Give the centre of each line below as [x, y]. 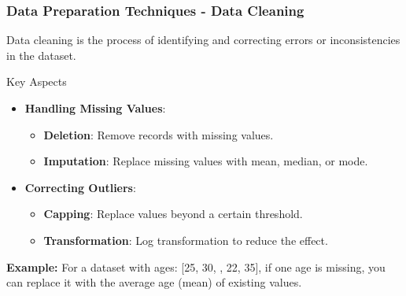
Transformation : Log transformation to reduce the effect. [186, 240]
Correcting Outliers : [80, 187]
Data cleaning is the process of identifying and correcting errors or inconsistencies [203, 40]
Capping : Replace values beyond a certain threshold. [173, 214]
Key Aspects [37, 81]
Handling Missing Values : [95, 108]
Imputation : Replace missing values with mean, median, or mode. [206, 161]
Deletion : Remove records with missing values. [159, 134]
